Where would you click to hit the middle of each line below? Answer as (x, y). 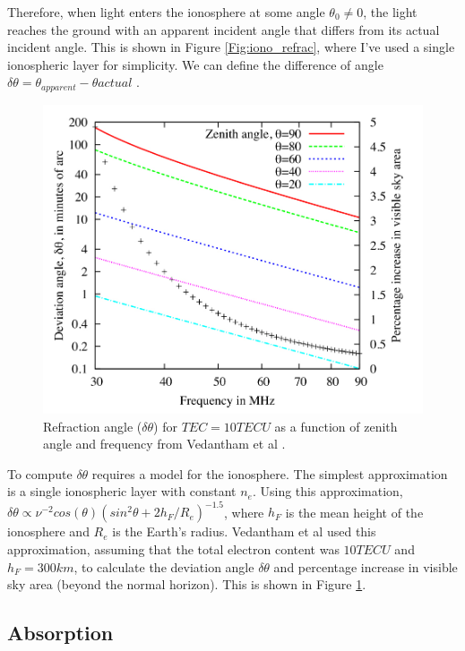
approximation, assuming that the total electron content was (173, 549)
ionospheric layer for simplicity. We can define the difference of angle (195, 64)
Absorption (60, 633)
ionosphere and (48, 531)
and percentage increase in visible (366, 566)
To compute (40, 473)
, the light (390, 12)
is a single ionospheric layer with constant (122, 491)
